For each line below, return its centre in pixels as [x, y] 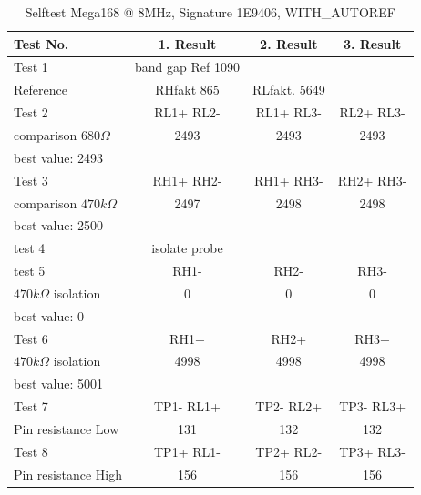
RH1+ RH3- [288, 180]
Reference [41, 90]
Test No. [41, 43]
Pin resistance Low [67, 428]
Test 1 [31, 67]
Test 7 [31, 406]
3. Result [372, 43]
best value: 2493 [59, 157]
